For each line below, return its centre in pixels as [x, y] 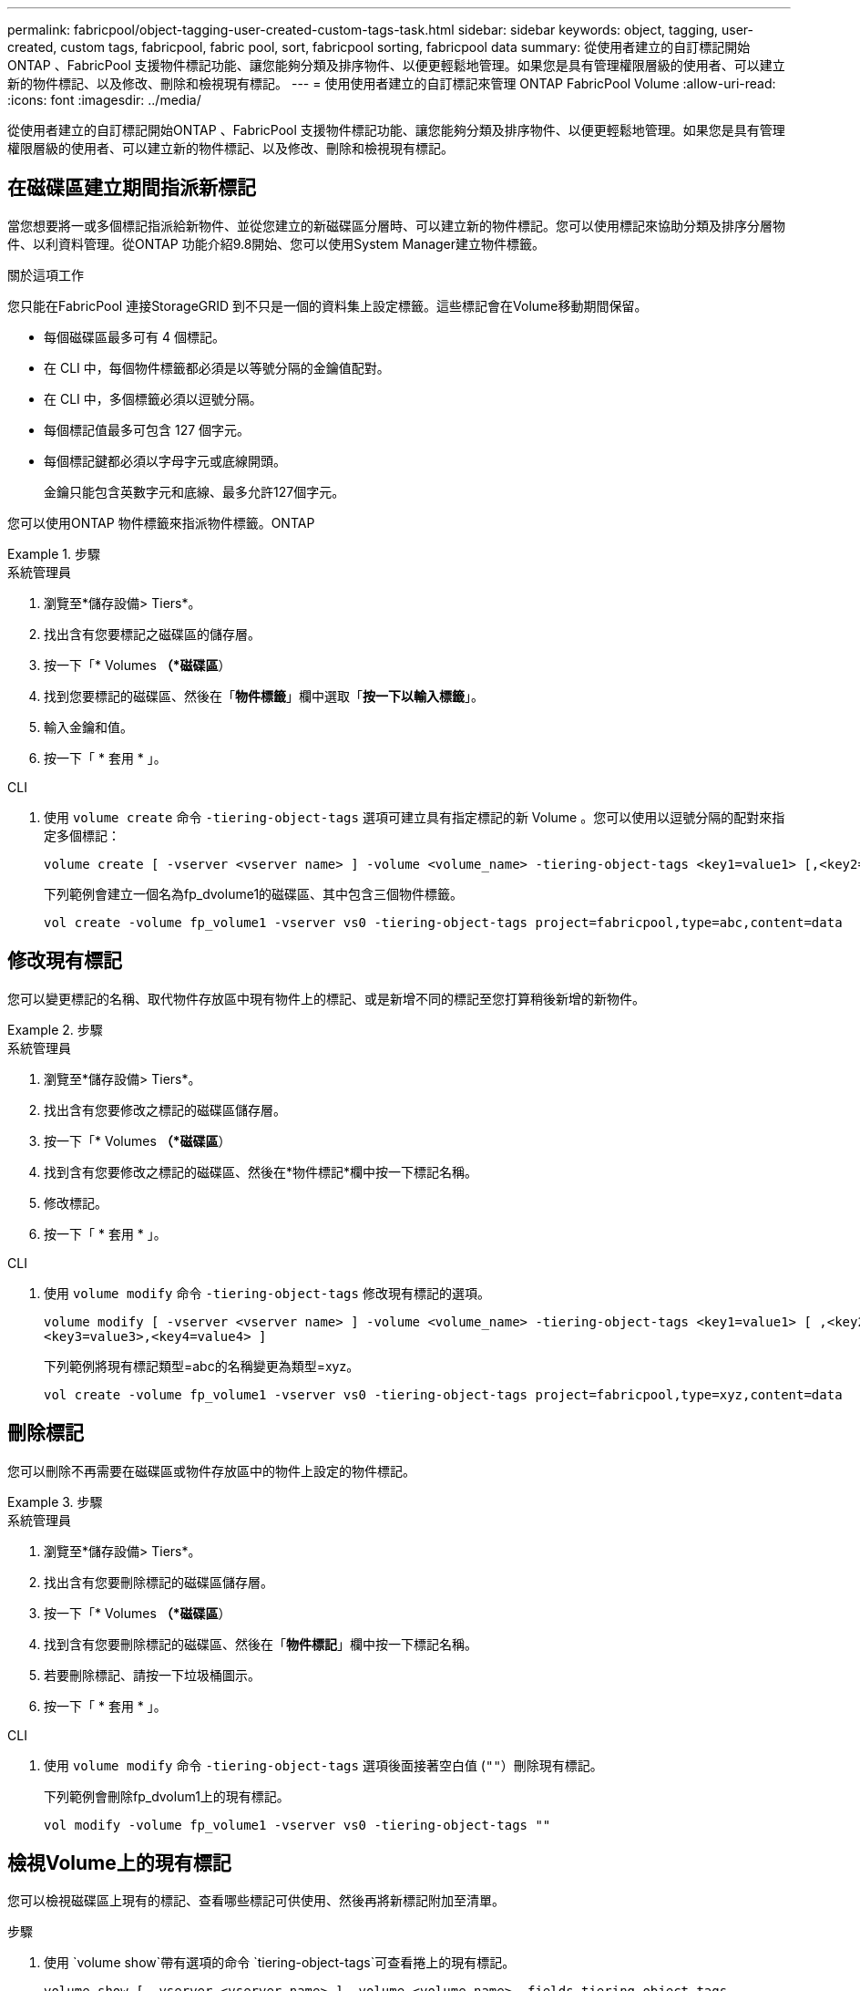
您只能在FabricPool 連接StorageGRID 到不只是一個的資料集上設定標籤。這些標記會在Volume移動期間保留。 [328, 305]
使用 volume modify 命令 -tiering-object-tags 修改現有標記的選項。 [267, 1293]
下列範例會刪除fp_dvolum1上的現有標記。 [167, 1796]
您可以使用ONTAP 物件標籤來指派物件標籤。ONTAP [161, 522]
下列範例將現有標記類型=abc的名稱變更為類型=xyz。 [202, 1366]
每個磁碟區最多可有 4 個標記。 [134, 336]
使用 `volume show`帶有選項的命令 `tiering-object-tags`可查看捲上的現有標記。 [280, 1963]
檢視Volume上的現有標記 [119, 1862]
